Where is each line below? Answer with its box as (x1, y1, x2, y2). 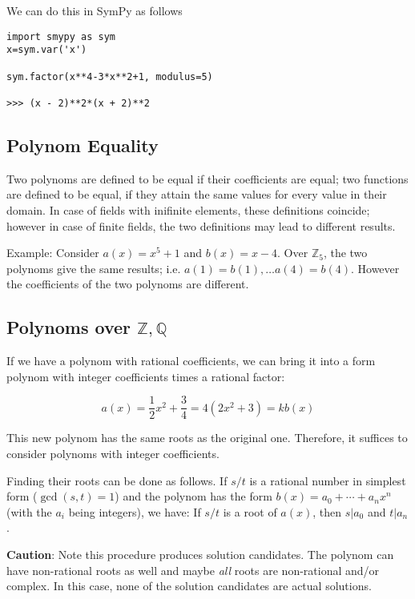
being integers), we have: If (68, 503, 201, 520)
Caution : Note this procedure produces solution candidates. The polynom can (6, 545, 394, 562)
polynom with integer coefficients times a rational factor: (6, 368, 285, 384)
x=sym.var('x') (6, 44, 87, 56)
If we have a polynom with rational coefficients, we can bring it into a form (6, 352, 376, 369)
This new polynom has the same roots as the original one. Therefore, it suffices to (6, 429, 408, 446)
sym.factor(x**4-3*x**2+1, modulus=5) (6, 70, 213, 82)
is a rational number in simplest (249, 472, 406, 488)
